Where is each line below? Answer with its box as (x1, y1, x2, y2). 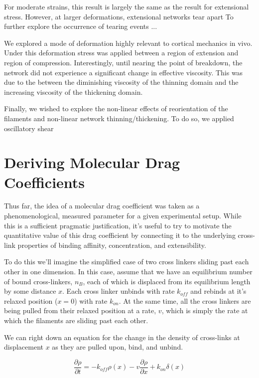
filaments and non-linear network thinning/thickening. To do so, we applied (4, 113, 234, 123)
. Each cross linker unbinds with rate (62, 286, 175, 296)
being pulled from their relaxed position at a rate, (4, 305, 156, 316)
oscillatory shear (4, 123, 54, 133)
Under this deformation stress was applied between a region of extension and (4, 47, 239, 58)
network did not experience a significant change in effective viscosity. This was (4, 67, 243, 77)
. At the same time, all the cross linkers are (119, 295, 251, 306)
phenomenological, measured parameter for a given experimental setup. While (4, 210, 242, 221)
